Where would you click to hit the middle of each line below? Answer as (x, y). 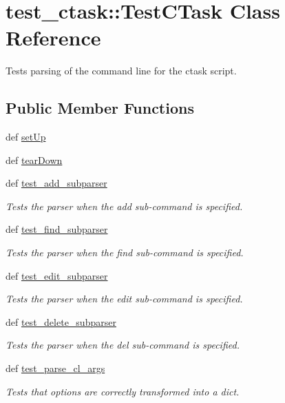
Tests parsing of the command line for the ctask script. (121, 71)
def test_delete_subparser (61, 321)
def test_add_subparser (56, 183)
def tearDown (34, 159)
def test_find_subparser (57, 229)
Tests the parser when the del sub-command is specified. (123, 345)
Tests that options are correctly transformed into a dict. (123, 391)
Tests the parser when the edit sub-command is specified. (124, 299)
